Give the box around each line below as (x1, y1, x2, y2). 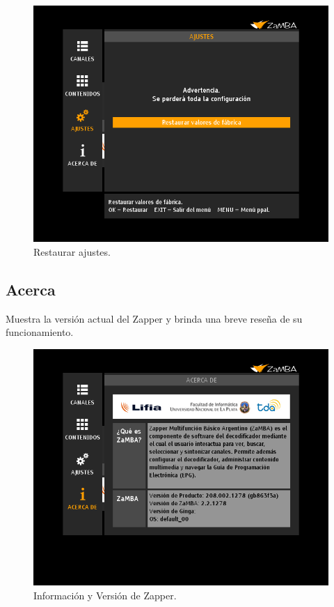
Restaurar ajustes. (33, 244, 111, 259)
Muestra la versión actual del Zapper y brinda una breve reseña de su (6, 311, 303, 325)
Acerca (6, 278, 56, 300)
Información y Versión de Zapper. (33, 587, 177, 602)
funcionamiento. (6, 325, 74, 339)
